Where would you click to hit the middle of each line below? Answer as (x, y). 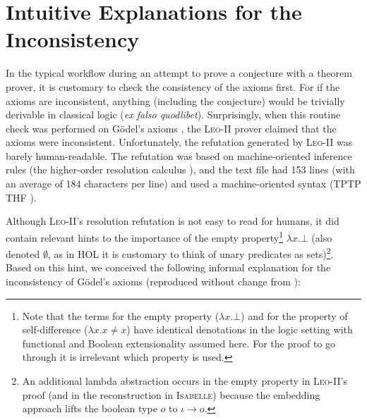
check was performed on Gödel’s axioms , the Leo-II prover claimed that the (171, 128)
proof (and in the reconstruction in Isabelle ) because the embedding (171, 394)
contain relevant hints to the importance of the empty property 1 (145, 236)
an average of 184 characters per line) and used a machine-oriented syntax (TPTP (183, 184)
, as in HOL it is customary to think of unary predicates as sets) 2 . (191, 253)
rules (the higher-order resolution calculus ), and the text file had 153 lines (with (180, 169)
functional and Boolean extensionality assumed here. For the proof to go (179, 343)
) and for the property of (294, 315)
